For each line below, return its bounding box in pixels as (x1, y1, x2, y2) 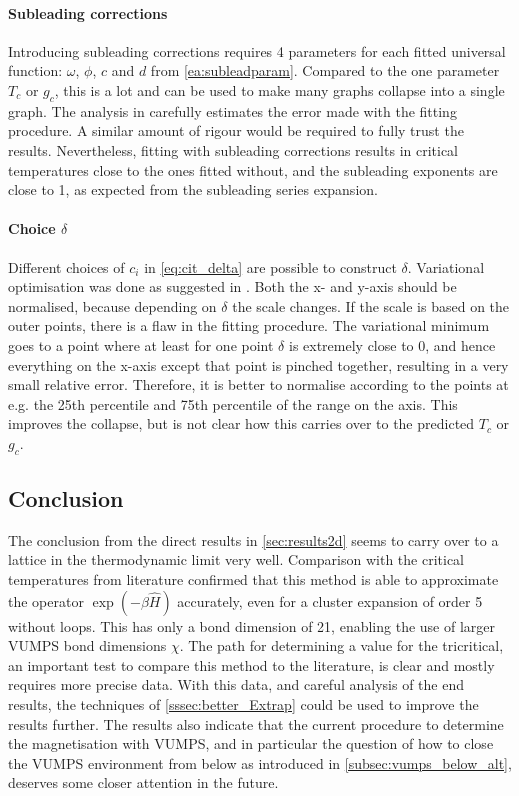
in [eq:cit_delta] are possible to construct (144, 256, 397, 277)
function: (8, 60, 63, 81)
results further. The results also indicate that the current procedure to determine (8, 713, 504, 734)
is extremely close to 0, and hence (288, 334, 496, 355)
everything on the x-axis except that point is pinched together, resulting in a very (8, 354, 509, 375)
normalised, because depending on (8, 295, 217, 316)
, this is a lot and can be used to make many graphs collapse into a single (54, 79, 505, 100)
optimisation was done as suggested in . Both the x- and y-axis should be (8, 276, 457, 297)
